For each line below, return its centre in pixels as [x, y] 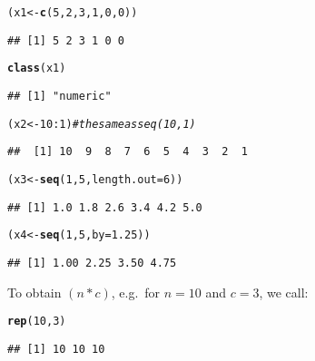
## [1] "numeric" [59, 96]
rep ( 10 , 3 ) [37, 322]
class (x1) [37, 68]
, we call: [284, 292]
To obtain [34, 292]
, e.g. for [136, 292]
